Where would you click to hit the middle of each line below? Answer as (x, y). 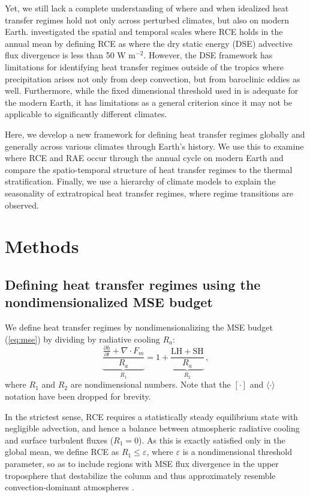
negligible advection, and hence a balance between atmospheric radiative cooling (152, 428)
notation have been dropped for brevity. (78, 396)
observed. (22, 205)
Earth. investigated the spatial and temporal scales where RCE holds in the (144, 32)
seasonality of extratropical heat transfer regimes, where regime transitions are (149, 193)
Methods (42, 246)
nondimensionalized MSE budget (109, 302)
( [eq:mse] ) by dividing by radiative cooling (82, 339)
